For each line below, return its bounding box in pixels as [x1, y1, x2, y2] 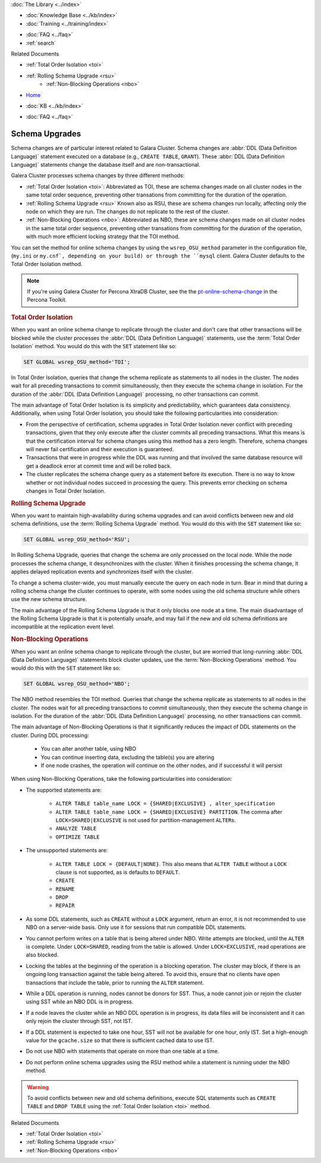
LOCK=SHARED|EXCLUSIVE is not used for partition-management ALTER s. [55, 816, 236, 824]
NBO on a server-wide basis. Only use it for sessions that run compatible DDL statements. [26, 924, 247, 931]
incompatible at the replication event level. [11, 623, 115, 630]
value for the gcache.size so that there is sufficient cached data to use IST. [26, 1036, 215, 1044]
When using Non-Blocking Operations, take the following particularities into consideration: [11, 776, 232, 783]
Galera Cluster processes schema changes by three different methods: [11, 172, 185, 179]
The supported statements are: [26, 786, 102, 793]
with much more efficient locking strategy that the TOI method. [26, 233, 180, 240]
